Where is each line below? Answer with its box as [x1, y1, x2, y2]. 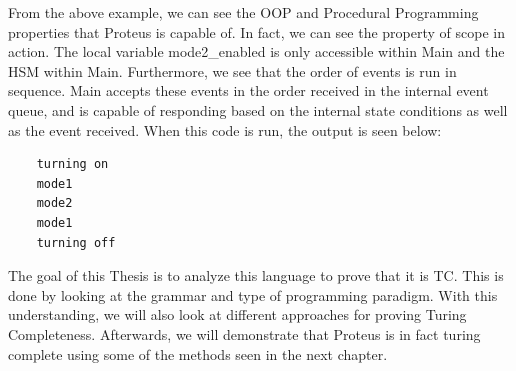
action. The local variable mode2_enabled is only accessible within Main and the [8, 41, 505, 62]
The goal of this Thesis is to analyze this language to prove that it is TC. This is [8, 265, 504, 286]
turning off [36, 235, 116, 250]
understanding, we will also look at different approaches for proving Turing [8, 304, 467, 325]
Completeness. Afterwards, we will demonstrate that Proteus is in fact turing [8, 323, 481, 344]
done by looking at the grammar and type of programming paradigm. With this [8, 284, 498, 305]
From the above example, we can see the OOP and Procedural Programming [8, 2, 479, 22]
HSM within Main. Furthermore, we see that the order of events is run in [8, 60, 457, 81]
